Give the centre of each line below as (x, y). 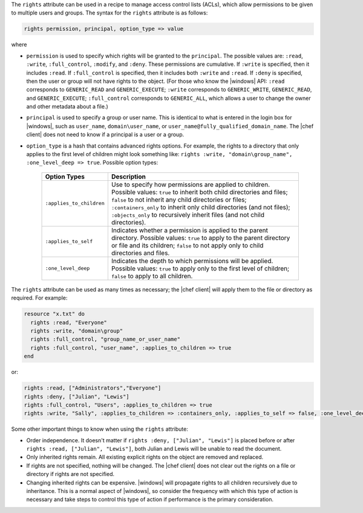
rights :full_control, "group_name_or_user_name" (106, 339)
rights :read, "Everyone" (69, 322)
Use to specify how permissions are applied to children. (191, 185)
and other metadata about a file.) (67, 106)
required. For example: (39, 298)
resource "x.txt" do (54, 314)
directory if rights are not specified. (70, 474)
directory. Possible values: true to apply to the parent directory (201, 238)
